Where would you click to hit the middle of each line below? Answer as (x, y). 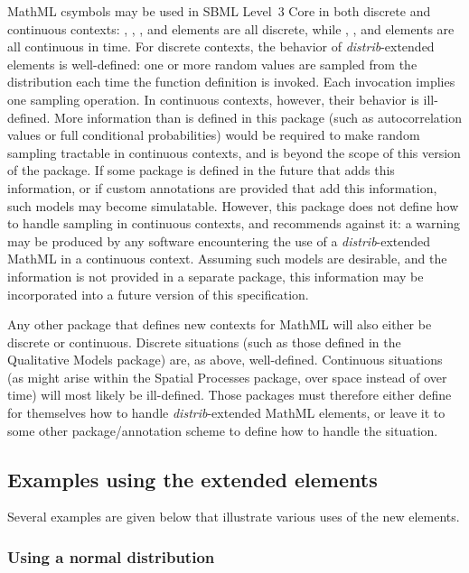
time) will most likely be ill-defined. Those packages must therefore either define (230, 395)
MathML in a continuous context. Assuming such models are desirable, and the (227, 259)
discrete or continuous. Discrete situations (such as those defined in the (204, 342)
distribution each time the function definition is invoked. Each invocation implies (231, 82)
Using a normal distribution (111, 556)
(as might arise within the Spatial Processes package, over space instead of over (227, 377)
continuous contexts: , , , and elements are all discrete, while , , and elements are (231, 28)
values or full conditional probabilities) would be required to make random (214, 135)
